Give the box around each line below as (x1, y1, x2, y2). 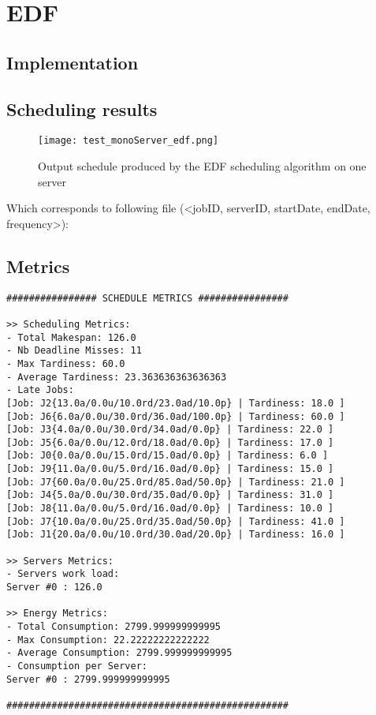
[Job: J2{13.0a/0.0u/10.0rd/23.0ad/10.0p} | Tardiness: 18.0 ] (6, 397, 345, 409)
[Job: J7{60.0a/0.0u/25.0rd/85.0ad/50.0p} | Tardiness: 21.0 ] (6, 476, 345, 488)
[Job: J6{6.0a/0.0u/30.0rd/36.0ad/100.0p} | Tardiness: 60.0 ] (6, 410, 345, 422)
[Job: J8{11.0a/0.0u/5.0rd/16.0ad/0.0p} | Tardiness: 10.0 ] (6, 503, 334, 515)
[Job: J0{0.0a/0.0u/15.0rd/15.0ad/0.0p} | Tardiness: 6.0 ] (6, 450, 329, 462)
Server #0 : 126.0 (6, 582, 102, 593)
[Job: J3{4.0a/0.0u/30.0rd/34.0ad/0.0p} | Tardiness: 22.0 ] (6, 424, 334, 436)
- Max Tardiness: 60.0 (6, 357, 125, 369)
